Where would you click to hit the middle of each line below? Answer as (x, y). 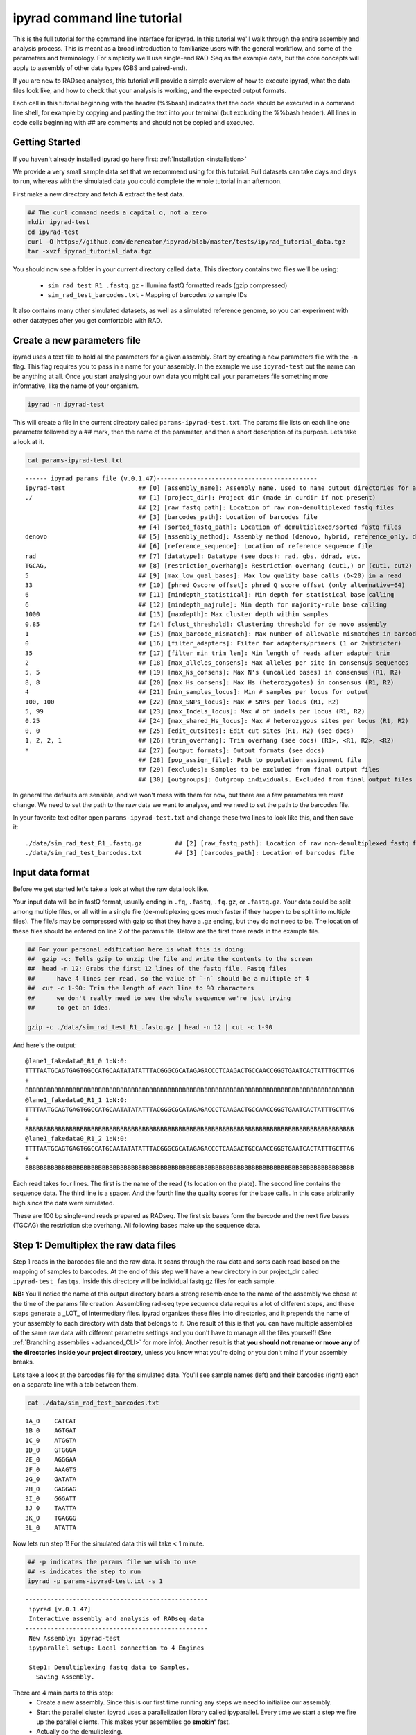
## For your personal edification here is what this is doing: (137, 949)
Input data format (51, 872)
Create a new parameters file (77, 340)
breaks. (24, 1362)
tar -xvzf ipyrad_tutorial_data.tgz (90, 251)
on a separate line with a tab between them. (76, 1384)
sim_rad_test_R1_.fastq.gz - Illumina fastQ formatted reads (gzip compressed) (167, 285)
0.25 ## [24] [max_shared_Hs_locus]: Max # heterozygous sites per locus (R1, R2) (217, 721)
